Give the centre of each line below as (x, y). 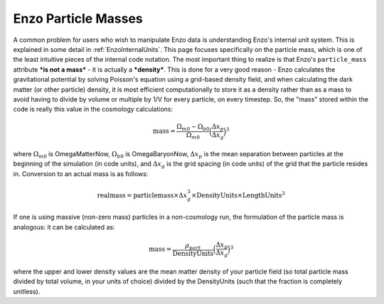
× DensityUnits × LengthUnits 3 (238, 194)
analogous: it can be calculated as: (64, 227)
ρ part (193, 246)
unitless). (27, 291)
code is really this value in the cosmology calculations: (93, 109)
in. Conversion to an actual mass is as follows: (81, 173)
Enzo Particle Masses (78, 18)
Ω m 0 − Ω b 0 (193, 128)
